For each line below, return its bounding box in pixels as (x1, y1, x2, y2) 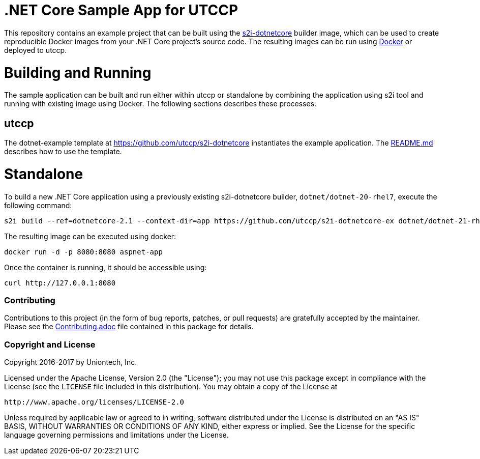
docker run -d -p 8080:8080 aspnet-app (4, 247, 163, 256)
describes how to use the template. (4, 147, 122, 156)
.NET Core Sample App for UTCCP (4, 2, 238, 19)
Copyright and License (4, 339, 96, 350)
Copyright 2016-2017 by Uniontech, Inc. (4, 358, 137, 367)
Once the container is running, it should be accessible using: (4, 263, 207, 272)
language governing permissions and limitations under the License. (4, 431, 229, 440)
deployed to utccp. (4, 45, 67, 54)
